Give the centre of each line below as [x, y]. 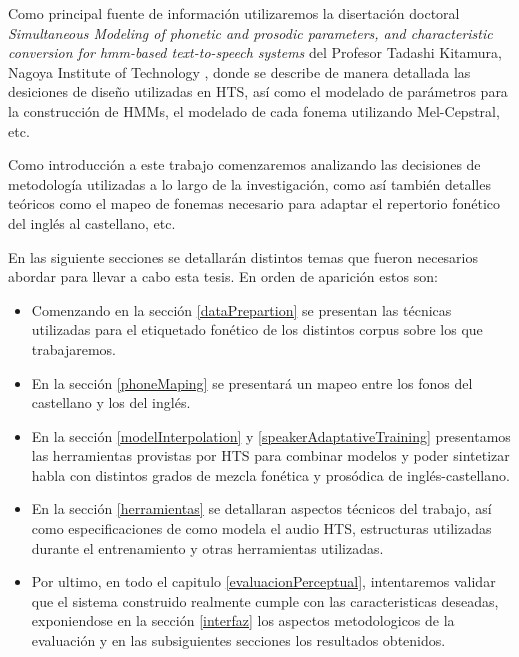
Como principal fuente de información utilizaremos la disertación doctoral [234, 13]
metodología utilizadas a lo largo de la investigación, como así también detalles [249, 183]
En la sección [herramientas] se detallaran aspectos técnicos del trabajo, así [261, 508]
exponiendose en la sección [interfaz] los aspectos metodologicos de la [243, 620]
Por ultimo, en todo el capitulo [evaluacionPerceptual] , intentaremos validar [263, 581]
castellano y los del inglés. [111, 402]
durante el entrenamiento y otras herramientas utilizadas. [207, 547]
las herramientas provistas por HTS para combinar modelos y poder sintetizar [270, 455]
